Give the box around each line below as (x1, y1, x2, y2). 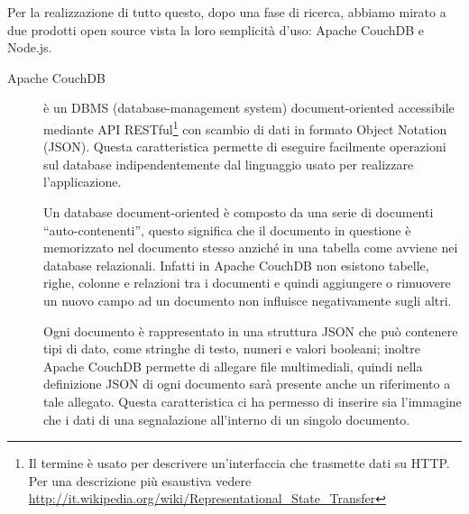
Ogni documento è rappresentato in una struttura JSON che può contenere (43, 321, 458, 340)
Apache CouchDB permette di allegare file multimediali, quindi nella (43, 356, 423, 375)
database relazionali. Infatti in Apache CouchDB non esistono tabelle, (43, 255, 429, 274)
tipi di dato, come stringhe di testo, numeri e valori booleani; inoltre (43, 339, 420, 358)
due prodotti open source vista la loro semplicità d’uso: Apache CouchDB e (7, 20, 425, 39)
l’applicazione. (43, 172, 122, 191)
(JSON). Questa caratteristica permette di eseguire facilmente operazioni (43, 137, 446, 156)
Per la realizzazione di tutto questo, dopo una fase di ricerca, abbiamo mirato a (7, 3, 446, 21)
